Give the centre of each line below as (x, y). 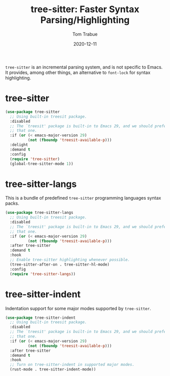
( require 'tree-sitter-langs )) (43, 274)
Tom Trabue (85, 34)
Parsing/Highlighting (85, 20)
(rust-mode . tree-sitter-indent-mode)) (53, 369)
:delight (19, 145)
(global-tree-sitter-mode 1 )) (41, 164)
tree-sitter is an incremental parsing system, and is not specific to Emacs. (84, 67)
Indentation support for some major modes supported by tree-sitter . (78, 308)
